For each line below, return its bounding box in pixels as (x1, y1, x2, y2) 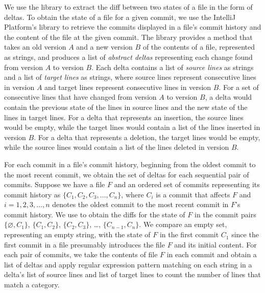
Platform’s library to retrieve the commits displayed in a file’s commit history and (4, 21, 261, 32)
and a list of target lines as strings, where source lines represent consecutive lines (4, 72, 256, 82)
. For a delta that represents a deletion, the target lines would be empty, (34, 131, 260, 142)
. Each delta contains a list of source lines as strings (91, 61, 254, 72)
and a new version (76, 41, 133, 52)
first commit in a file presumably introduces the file (4, 239, 165, 250)
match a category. (4, 279, 60, 290)
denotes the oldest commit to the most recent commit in (52, 199, 229, 210)
